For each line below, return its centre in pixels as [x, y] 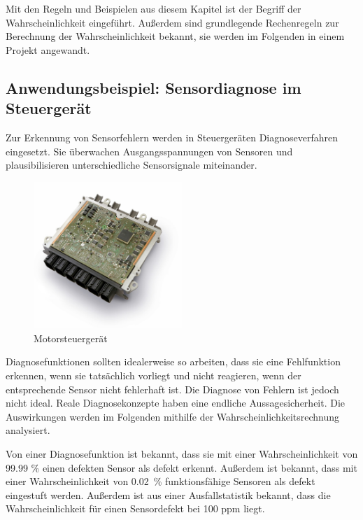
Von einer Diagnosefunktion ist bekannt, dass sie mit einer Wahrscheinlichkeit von [182, 453]
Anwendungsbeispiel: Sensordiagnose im [154, 87]
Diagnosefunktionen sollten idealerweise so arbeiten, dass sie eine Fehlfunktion [173, 361]
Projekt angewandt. [48, 49]
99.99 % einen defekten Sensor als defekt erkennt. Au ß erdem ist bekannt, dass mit [181, 467]
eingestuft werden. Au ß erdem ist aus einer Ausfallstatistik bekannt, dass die [168, 494]
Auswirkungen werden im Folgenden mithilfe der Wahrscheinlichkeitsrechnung [173, 416]
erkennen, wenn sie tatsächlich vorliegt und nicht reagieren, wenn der [154, 375]
